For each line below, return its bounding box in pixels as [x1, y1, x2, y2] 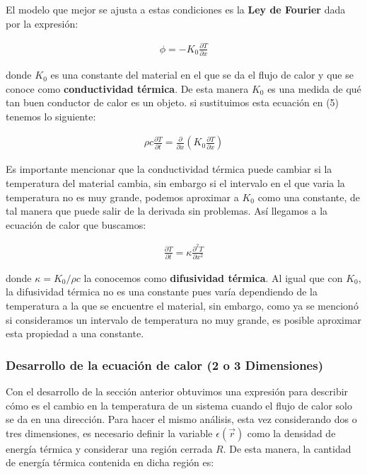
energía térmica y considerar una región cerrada [6, 441, 213, 456]
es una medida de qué [267, 81, 361, 96]
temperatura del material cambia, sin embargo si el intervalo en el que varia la [6, 176, 345, 191]
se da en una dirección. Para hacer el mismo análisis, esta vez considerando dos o [6, 412, 357, 427]
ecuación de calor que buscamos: [6, 217, 146, 232]
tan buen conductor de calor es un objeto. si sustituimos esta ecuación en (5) [6, 95, 339, 110]
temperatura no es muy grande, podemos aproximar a [6, 189, 239, 204]
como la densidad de [247, 425, 336, 440]
